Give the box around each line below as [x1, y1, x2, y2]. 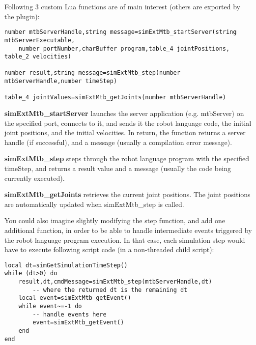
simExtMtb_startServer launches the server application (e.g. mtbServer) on [4, 108, 244, 118]
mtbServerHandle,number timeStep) [4, 78, 117, 85]
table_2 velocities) [4, 53, 72, 60]
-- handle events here [32, 311, 107, 318]
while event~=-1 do [18, 303, 82, 310]
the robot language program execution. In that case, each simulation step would [4, 234, 245, 245]
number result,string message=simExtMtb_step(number [4, 69, 180, 77]
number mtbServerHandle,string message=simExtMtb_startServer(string [4, 29, 237, 36]
